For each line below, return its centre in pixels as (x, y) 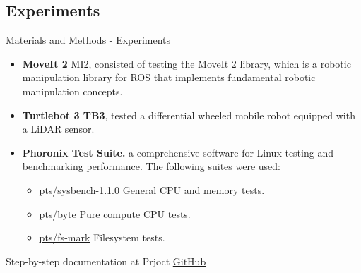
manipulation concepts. (72, 91)
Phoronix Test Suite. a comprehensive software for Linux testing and (178, 152)
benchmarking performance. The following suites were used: (151, 166)
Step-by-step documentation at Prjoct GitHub (106, 261)
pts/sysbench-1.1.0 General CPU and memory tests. (152, 189)
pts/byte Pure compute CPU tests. (115, 213)
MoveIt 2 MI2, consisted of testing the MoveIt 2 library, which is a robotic (187, 63)
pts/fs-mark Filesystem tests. (102, 237)
